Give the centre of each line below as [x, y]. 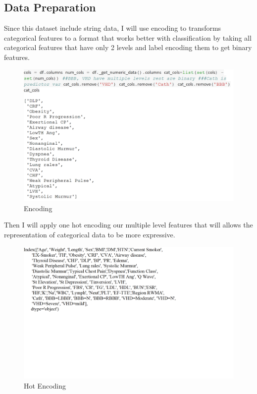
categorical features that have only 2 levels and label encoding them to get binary [128, 47]
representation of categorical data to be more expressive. [90, 235]
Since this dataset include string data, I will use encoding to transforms [113, 28]
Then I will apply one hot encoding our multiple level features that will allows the [128, 225]
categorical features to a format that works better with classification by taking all [128, 37]
